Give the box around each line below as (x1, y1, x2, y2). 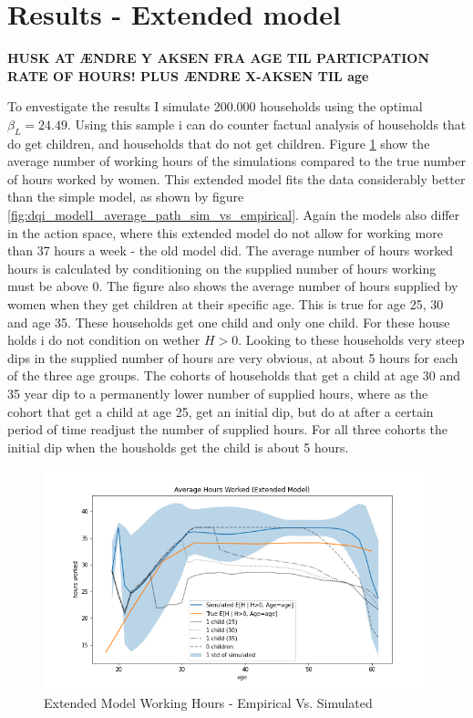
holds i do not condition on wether (7, 330, 201, 349)
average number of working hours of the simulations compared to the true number (7, 151, 466, 171)
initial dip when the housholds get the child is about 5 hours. (7, 437, 349, 456)
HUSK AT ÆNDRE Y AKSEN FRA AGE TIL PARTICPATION (7, 48, 430, 68)
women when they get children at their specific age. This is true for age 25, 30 (7, 295, 444, 314)
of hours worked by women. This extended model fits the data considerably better (7, 169, 466, 188)
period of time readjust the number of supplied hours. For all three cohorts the (7, 420, 448, 439)
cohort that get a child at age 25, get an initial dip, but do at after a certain (7, 401, 434, 421)
